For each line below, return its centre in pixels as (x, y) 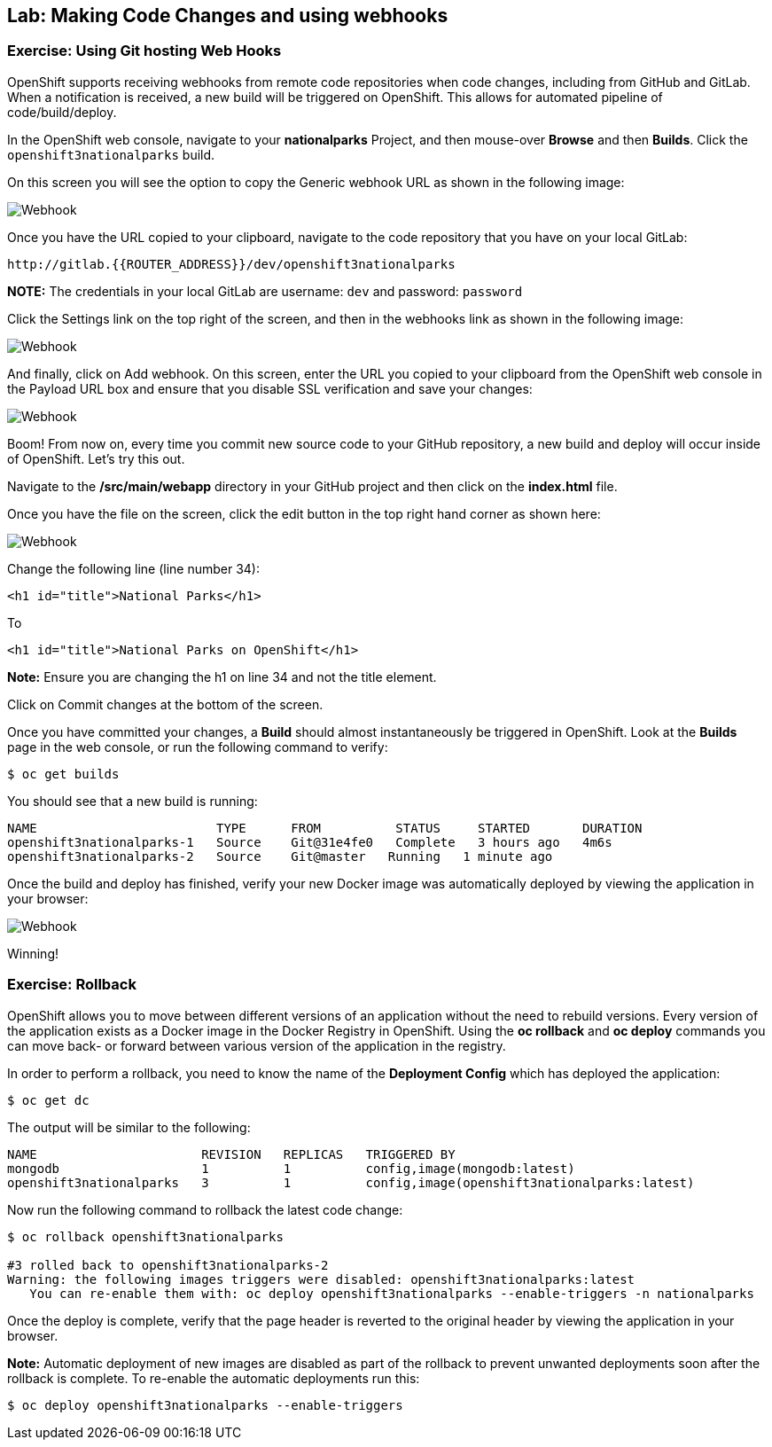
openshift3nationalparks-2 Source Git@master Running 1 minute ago (280, 856)
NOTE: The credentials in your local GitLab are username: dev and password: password (265, 291)
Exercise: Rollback (72, 985)
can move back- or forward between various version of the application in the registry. (257, 1045)
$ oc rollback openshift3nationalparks (145, 1236)
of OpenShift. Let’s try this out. (96, 458)
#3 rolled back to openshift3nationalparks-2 (168, 1265)
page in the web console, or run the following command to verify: (198, 747)
